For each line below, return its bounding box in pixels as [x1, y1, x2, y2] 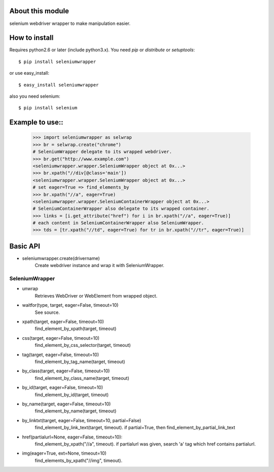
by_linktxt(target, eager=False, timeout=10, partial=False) [22, 417, 142, 423]
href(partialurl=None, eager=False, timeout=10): [22, 434, 123, 440]
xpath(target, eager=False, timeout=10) [22, 318, 104, 325]
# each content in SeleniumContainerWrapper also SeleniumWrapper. [32, 220, 204, 226]
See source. [35, 309, 60, 315]
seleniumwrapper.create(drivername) [22, 255, 100, 261]
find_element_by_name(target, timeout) [35, 408, 117, 414]
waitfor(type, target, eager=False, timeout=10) [22, 302, 119, 308]
